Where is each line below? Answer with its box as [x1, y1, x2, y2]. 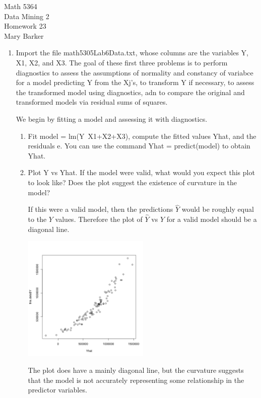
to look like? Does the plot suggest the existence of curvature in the [28, 177, 237, 187]
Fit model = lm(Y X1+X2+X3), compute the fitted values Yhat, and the [28, 130, 256, 141]
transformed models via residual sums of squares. [16, 97, 168, 107]
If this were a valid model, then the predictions [28, 204, 173, 214]
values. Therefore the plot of [55, 214, 143, 224]
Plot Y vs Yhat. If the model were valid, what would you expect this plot [28, 167, 255, 178]
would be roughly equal [181, 204, 254, 214]
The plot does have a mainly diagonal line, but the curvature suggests [28, 365, 244, 375]
